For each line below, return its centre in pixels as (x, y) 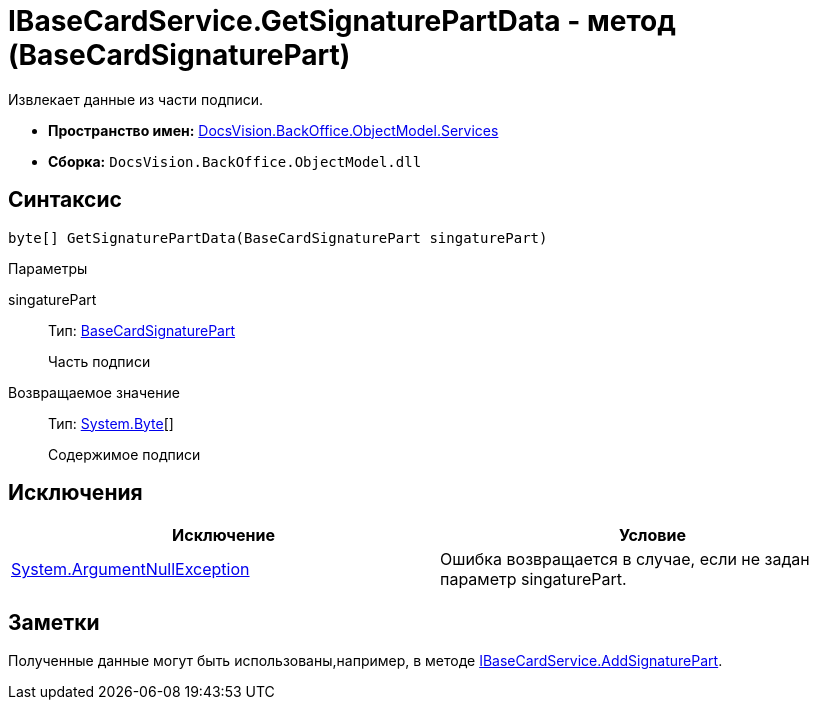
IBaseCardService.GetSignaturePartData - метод (342, 21)
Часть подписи (99, 361)
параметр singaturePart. (533, 579)
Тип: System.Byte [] (111, 423)
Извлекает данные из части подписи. (136, 99)
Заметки (54, 622)
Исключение (223, 535)
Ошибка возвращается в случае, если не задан (625, 559)
